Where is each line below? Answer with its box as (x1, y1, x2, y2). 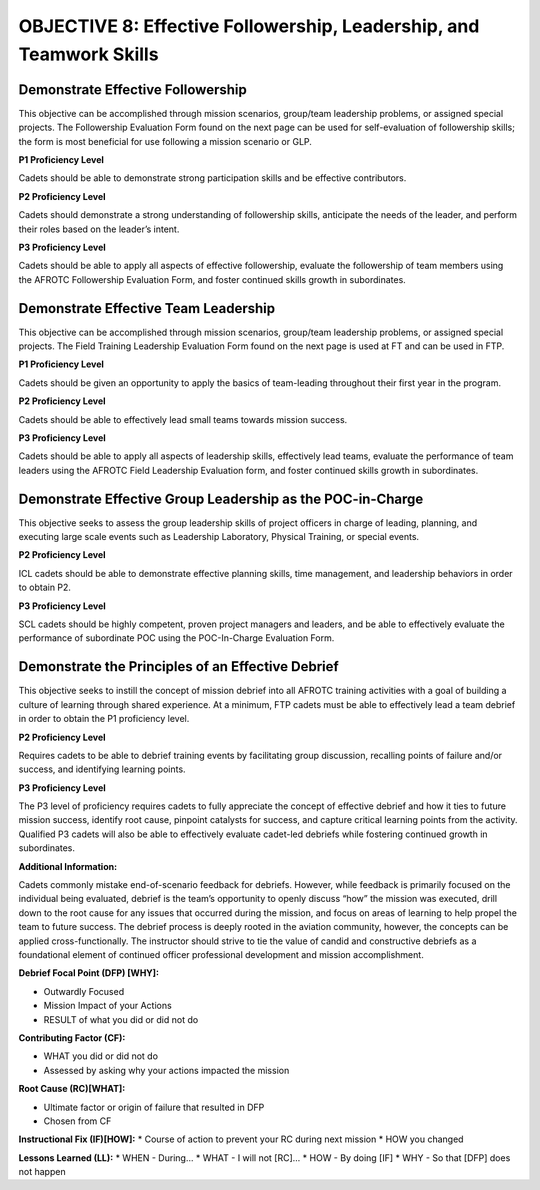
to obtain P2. (18, 581, 72, 594)
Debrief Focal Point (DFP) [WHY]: (18, 967, 160, 979)
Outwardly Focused (43, 985, 125, 997)
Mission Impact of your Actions (43, 1000, 172, 1012)
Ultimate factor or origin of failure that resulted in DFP (43, 1101, 265, 1113)
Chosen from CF (43, 1115, 112, 1127)
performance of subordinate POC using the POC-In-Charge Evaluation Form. (18, 632, 335, 644)
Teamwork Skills (18, 43, 159, 65)
